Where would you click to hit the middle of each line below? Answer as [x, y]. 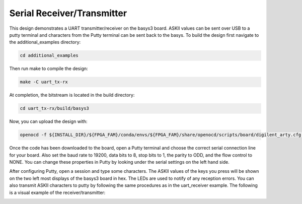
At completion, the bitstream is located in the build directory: [72, 95]
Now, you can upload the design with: [48, 121]
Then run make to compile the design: [49, 69]
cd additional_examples [49, 56]
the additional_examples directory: [45, 42]
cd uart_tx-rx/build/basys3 [54, 109]
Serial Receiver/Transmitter [68, 13]
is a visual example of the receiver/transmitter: [57, 192]
